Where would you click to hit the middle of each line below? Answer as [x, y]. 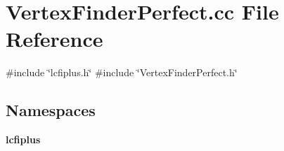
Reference [54, 39]
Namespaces [51, 110]
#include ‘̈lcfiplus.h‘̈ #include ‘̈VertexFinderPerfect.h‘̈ [122, 72]
